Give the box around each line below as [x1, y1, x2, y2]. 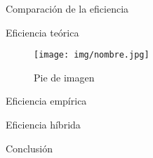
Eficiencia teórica [6, 25, 79, 39]
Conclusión [6, 140, 53, 155]
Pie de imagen [34, 70, 95, 84]
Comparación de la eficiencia [6, 1, 129, 15]
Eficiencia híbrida [6, 117, 81, 132]
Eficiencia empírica [6, 93, 87, 108]
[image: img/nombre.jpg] [34, 50, 149, 60]
